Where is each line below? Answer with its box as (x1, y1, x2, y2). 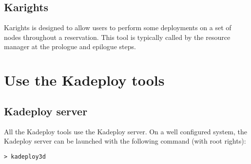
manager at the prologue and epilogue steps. (4, 41, 136, 52)
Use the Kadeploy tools (4, 70, 165, 90)
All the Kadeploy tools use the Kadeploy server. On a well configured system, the (4, 126, 248, 136)
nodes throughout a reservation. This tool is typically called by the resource (4, 32, 231, 42)
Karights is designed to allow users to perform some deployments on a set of (4, 22, 232, 33)
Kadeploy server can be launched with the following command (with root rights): (4, 136, 246, 146)
